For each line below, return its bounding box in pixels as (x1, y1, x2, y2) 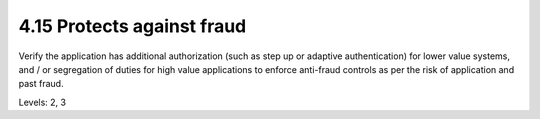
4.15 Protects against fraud (18, 15, 247, 37)
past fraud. (18, 78, 64, 90)
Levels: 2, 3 (18, 96, 67, 108)
